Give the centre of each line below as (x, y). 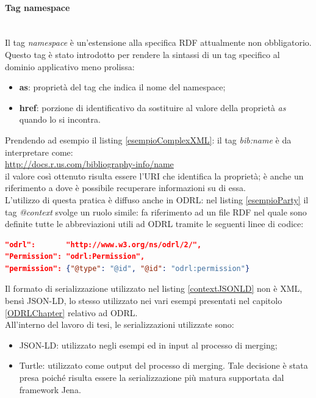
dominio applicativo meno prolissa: (70, 66)
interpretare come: (39, 152)
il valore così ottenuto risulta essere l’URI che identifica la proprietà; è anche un (154, 175)
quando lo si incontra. (60, 119)
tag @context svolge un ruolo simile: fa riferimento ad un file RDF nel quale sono (156, 212)
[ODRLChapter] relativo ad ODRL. (71, 312)
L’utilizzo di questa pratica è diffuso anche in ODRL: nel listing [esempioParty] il (157, 199)
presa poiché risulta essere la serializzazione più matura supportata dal (152, 378)
